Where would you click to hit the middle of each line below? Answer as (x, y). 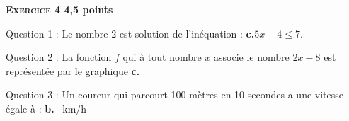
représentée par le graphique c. (73, 70)
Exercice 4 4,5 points (59, 9)
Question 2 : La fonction (59, 57)
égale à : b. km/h (46, 108)
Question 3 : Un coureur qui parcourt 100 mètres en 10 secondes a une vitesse (174, 94)
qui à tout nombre (162, 57)
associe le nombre (252, 57)
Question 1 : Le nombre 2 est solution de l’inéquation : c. (130, 33)
